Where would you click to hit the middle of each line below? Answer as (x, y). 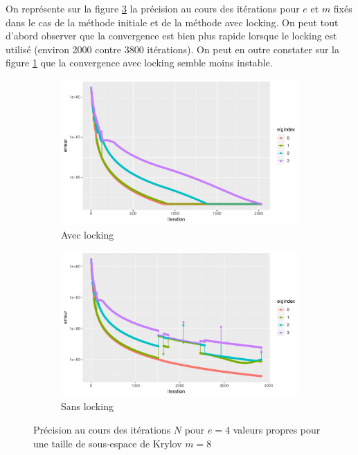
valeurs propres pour (277, 429)
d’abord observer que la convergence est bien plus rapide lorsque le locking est (171, 36)
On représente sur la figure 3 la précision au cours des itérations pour (153, 8)
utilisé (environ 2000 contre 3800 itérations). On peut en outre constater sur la (172, 49)
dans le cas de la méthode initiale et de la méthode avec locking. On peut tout (172, 22)
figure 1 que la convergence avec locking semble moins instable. (139, 63)
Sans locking (87, 406)
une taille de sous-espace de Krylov (108, 443)
